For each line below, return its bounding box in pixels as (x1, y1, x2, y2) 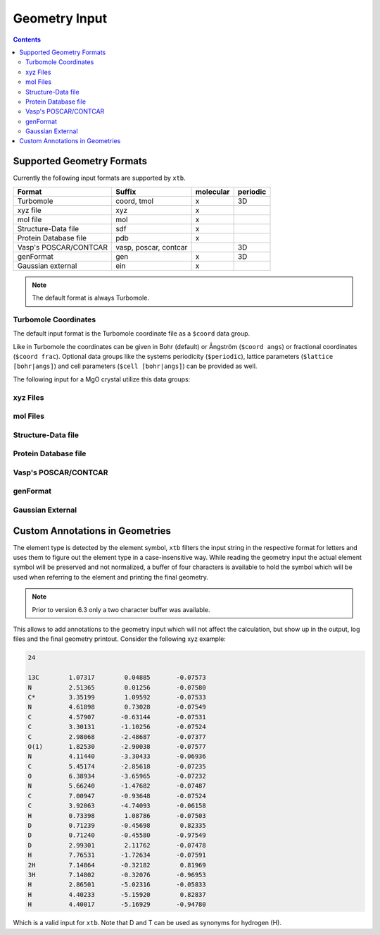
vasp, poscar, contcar (115, 242, 188, 252)
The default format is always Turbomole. (32, 293, 149, 302)
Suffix (115, 187, 137, 197)
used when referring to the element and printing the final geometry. (13, 573, 209, 581)
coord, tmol (115, 196, 154, 206)
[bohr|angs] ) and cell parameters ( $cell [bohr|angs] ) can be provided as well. (13, 362, 258, 370)
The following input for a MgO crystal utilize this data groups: (13, 374, 191, 384)
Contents (13, 35, 42, 44)
